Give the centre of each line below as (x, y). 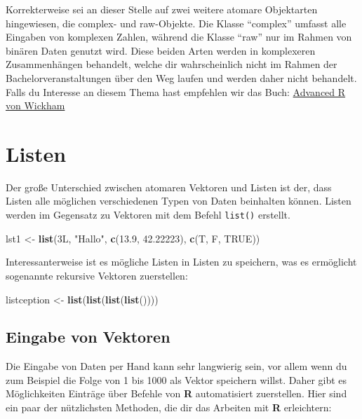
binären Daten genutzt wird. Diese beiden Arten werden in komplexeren (161, 50)
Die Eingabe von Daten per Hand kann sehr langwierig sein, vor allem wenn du (176, 366)
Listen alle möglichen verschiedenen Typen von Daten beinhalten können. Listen (179, 201)
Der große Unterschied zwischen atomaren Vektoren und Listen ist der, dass (169, 187)
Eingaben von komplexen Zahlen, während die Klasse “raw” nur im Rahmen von (179, 37)
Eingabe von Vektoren (88, 337)
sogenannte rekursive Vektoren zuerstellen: (97, 275)
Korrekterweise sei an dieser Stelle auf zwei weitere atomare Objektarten (162, 9)
